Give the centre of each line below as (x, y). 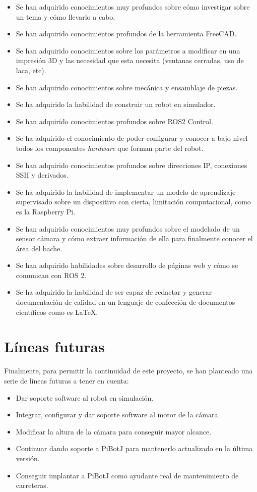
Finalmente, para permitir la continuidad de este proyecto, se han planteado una (128, 371)
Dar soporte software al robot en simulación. (85, 397)
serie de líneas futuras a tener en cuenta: (67, 380)
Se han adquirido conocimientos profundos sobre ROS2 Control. (114, 121)
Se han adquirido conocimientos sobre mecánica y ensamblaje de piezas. (127, 87)
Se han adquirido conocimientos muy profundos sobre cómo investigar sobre (133, 7)
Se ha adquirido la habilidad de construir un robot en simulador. (116, 104)
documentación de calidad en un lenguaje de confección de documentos (125, 302)
